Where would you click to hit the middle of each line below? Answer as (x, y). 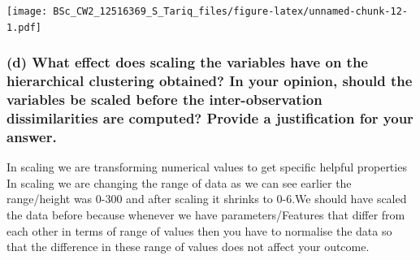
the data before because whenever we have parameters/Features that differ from (206, 214)
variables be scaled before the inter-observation (165, 100)
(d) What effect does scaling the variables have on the (187, 62)
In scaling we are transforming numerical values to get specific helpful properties (207, 167)
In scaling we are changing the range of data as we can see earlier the (179, 182)
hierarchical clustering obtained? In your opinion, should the (210, 81)
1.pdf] (24, 27)
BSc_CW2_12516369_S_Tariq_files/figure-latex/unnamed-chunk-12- (230, 11)
